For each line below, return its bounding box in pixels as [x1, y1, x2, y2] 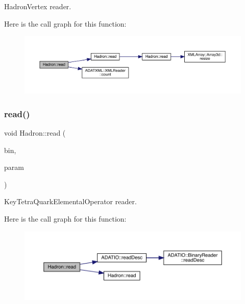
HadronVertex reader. [4, 1, 71, 11]
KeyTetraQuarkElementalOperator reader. [4, 196, 137, 207]
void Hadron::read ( [4, 127, 66, 138]
